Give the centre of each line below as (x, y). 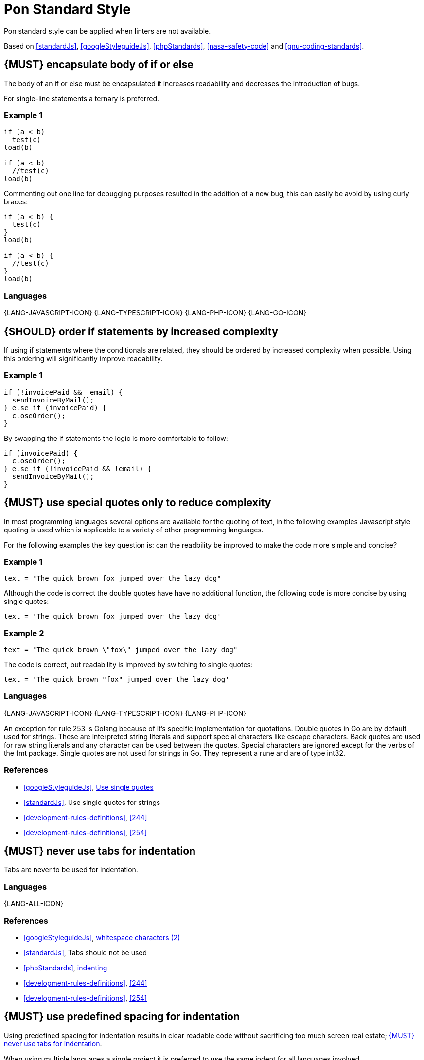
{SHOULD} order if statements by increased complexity (141, 331)
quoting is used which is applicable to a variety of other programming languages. (134, 530)
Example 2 (24, 633)
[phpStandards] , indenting (65, 968)
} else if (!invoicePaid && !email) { (78, 468)
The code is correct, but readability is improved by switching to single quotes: (129, 665)
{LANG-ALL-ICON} (34, 904)
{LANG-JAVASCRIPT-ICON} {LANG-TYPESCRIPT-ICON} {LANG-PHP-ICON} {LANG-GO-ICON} (155, 313)
